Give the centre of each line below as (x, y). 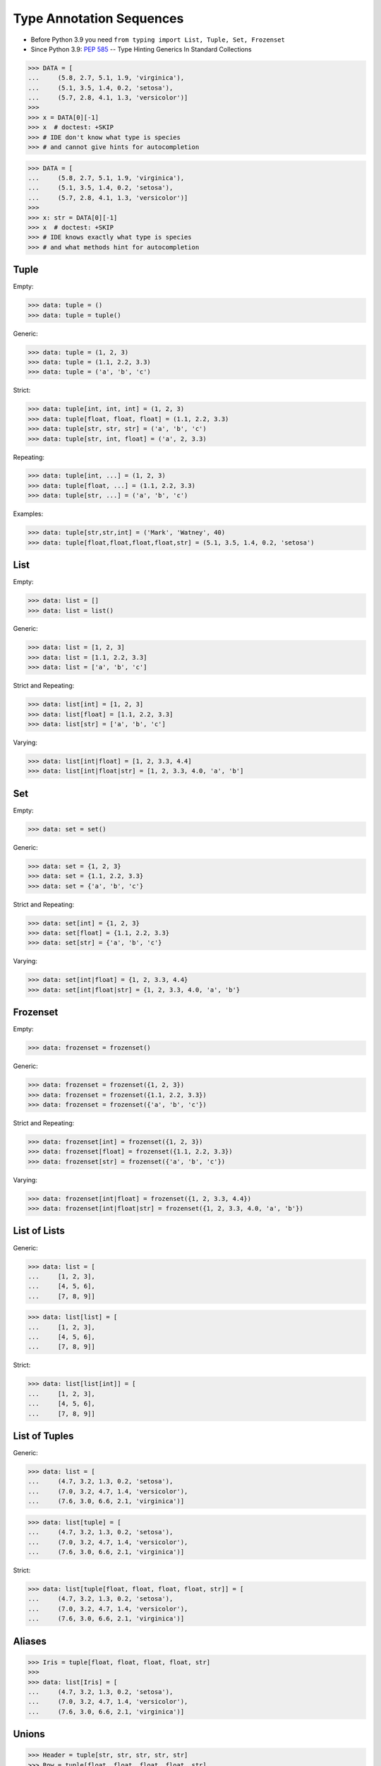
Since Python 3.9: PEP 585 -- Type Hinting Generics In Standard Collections (141, 49)
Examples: (28, 514)
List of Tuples (43, 1436)
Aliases (30, 1641)
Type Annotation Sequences (98, 18)
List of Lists (39, 1231)
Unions (29, 1734)
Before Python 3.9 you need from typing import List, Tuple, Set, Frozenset (158, 40)
